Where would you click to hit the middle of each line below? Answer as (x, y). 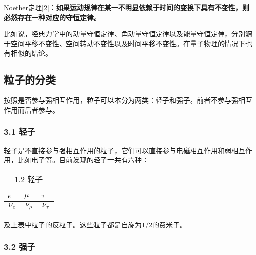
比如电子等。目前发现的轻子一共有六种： (83, 160)
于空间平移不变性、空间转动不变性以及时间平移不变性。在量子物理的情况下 (125, 43)
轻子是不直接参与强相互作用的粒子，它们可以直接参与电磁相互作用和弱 (118, 150)
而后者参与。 (38, 110)
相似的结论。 (31, 53)
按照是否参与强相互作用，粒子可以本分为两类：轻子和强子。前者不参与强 (121, 100)
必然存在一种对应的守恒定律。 (52, 17)
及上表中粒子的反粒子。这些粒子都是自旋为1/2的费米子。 (95, 224)
